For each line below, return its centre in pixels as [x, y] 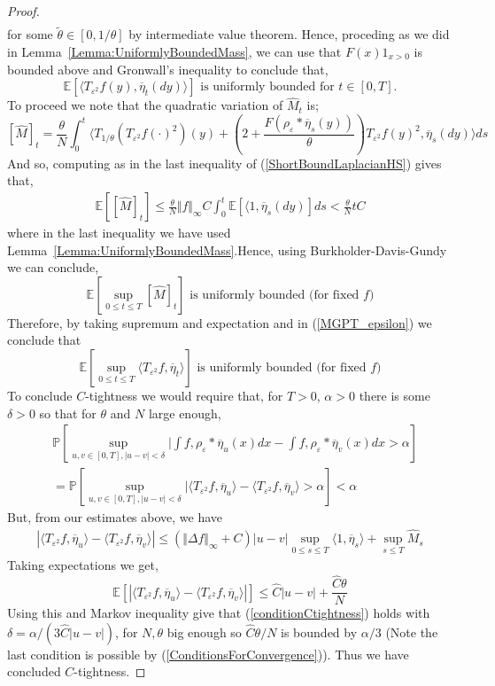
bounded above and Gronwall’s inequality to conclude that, [168, 69]
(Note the [412, 631]
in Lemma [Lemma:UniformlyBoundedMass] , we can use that [174, 51]
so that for [68, 413]
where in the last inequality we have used [119, 233]
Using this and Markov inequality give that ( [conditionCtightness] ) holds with [219, 613]
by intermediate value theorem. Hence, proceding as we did [289, 34]
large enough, [185, 413]
